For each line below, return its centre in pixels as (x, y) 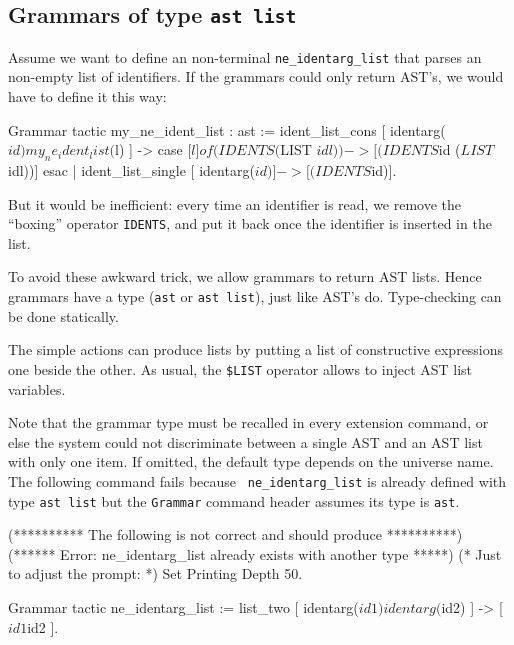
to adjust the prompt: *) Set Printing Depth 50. (155, 573)
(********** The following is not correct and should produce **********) (235, 534)
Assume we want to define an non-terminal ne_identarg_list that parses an (245, 56)
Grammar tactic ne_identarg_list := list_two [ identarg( (183, 607)
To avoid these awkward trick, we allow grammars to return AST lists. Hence (245, 276)
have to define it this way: (87, 96)
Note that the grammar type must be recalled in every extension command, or (248, 422)
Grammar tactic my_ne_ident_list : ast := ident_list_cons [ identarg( (227, 129)
